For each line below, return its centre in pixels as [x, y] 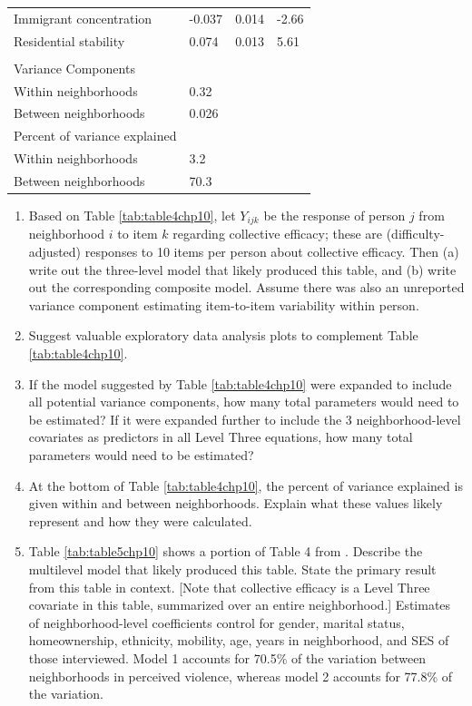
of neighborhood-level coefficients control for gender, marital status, [216, 622]
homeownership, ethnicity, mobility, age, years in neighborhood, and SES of [239, 640]
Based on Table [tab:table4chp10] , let [132, 215]
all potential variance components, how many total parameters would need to [244, 402]
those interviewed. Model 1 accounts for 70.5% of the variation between [227, 657]
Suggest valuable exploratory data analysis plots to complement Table [223, 335]
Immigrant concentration [83, 18]
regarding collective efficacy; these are [277, 234]
